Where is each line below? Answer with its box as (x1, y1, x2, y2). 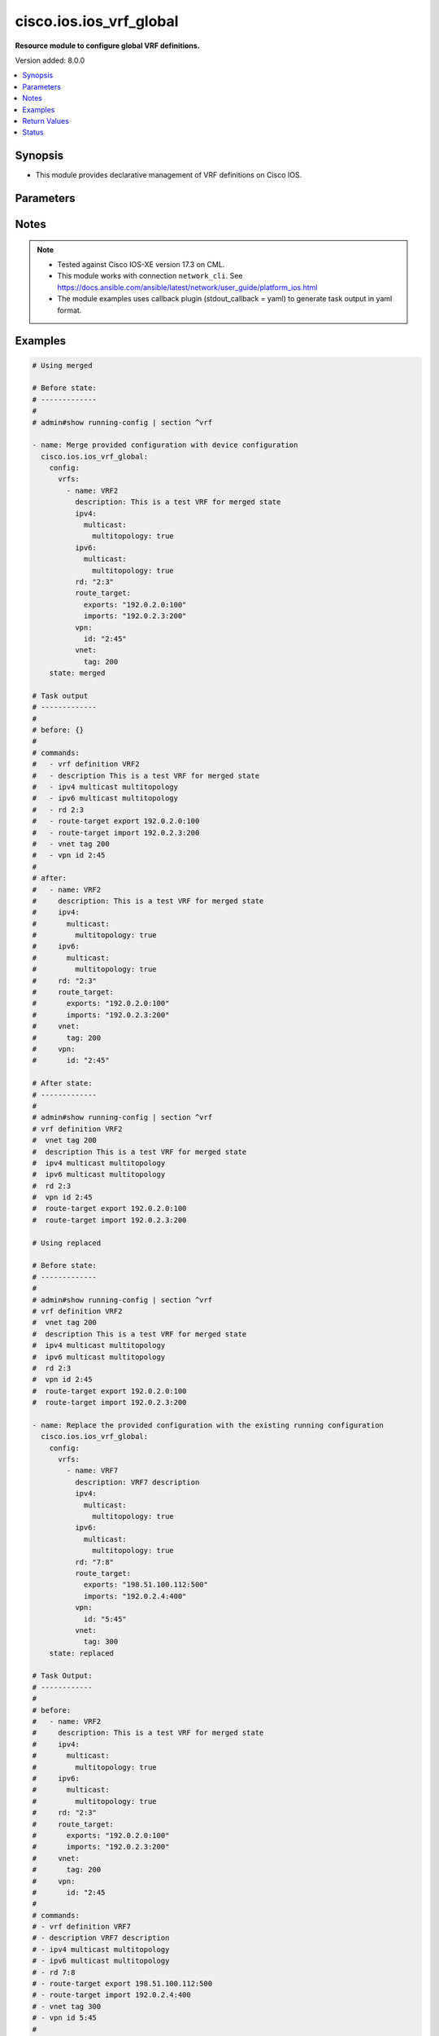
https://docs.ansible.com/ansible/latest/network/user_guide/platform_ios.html (57, 282, 318, 292)
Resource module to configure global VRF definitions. (15, 41, 201, 50)
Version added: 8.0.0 (15, 55, 85, 65)
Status (22, 127, 44, 138)
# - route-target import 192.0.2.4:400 (32, 1990, 191, 1999)
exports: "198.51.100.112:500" (83, 1580, 209, 1590)
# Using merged (32, 361, 93, 370)
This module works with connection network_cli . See (57, 271, 243, 281)
